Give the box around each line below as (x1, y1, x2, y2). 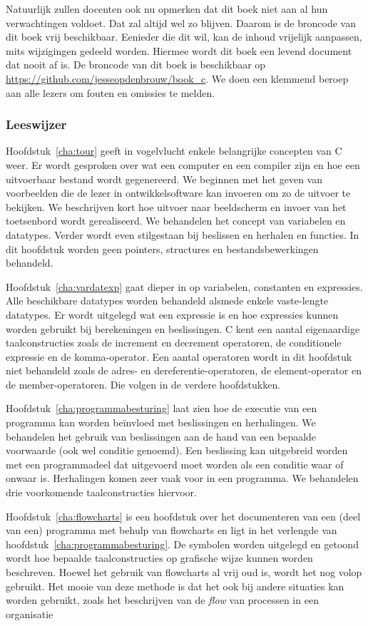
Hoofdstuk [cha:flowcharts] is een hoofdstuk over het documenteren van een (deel (6, 508, 361, 523)
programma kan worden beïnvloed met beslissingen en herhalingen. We (6, 415, 316, 430)
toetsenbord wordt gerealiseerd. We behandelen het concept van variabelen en (6, 213, 346, 228)
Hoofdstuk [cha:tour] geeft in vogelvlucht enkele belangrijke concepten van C (6, 143, 342, 158)
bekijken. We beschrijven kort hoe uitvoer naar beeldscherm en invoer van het (6, 199, 347, 214)
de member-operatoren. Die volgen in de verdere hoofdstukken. (6, 376, 281, 391)
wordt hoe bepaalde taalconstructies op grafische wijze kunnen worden (6, 550, 313, 565)
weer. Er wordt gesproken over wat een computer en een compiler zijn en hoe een (6, 157, 360, 172)
